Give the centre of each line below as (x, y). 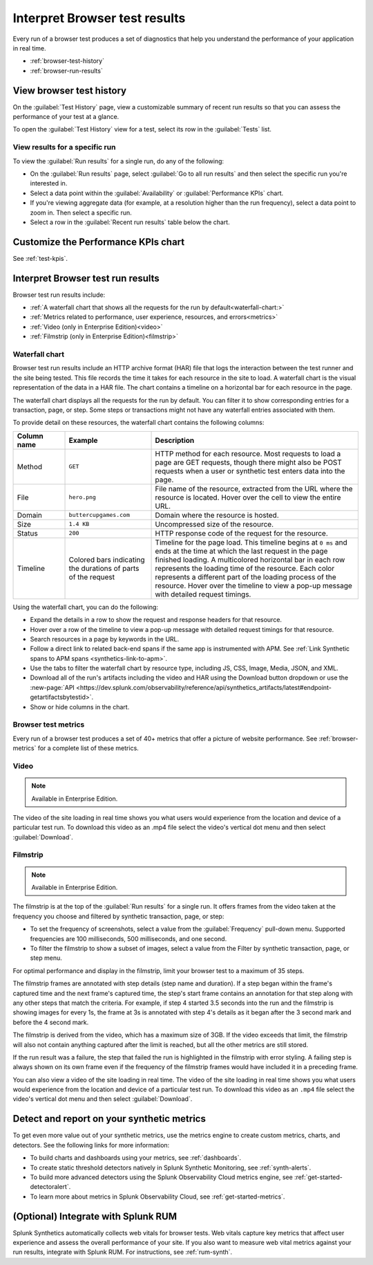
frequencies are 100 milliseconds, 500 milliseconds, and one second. (128, 938)
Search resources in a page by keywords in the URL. (105, 639)
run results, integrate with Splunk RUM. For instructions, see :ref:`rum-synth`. (123, 1252)
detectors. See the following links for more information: (91, 1145)
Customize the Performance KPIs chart (99, 242)
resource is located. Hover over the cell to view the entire (248, 497)
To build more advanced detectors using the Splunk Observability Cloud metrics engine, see (161, 1177)
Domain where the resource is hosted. (217, 515)
